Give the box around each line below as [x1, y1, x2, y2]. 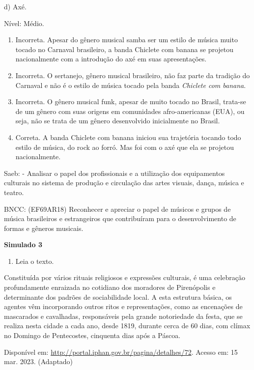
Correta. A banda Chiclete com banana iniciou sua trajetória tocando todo [15, 132, 241, 142]
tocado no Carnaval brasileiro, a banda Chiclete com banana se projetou [15, 44, 234, 54]
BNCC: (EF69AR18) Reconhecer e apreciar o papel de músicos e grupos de [4, 203, 231, 214]
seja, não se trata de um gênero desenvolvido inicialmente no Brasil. [15, 115, 220, 126]
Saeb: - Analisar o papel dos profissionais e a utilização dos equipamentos [4, 168, 225, 178]
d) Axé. [4, 1, 27, 11]
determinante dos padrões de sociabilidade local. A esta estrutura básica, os [4, 291, 232, 302]
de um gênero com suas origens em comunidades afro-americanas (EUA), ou [15, 106, 245, 116]
